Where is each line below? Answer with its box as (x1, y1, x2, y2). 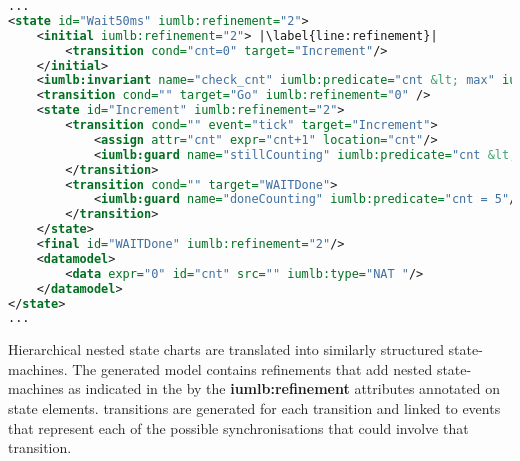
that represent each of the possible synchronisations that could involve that (8, 417, 469, 438)
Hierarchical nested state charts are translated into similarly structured (8, 339, 444, 360)
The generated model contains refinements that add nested (72, 358, 433, 379)
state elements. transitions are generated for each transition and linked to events (8, 398, 501, 419)
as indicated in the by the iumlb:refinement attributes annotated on (68, 378, 500, 399)
